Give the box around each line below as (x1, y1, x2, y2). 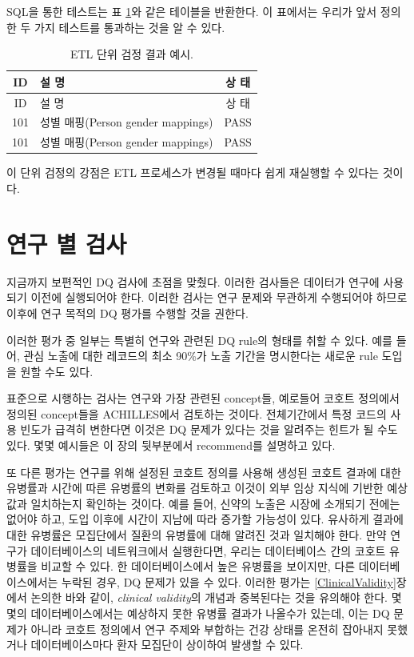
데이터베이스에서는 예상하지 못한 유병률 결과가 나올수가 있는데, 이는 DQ (30, 605, 390, 621)
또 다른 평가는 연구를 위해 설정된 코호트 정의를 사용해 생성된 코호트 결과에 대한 (6, 463, 401, 480)
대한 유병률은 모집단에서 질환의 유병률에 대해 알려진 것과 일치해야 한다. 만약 (6, 527, 387, 543)
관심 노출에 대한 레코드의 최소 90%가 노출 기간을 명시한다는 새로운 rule (23, 347, 378, 364)
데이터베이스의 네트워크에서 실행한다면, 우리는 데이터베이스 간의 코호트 (30, 542, 386, 559)
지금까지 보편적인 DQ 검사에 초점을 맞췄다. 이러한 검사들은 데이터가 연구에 (6, 273, 380, 290)
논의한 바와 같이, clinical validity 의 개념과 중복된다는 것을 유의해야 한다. (30, 589, 388, 606)
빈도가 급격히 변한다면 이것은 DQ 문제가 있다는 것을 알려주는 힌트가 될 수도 (20, 421, 398, 438)
